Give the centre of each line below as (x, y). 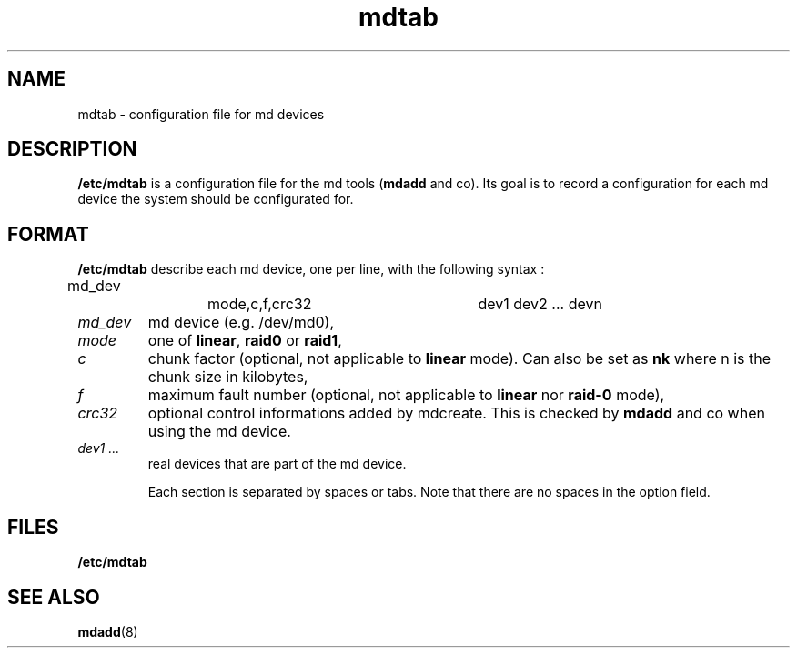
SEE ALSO (54, 597)
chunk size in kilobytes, (228, 377)
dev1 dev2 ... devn (540, 304)
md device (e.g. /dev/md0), (241, 322)
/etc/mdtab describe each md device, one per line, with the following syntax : (311, 269)
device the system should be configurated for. (216, 199)
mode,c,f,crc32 (260, 304)
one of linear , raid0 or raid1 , (245, 341)
